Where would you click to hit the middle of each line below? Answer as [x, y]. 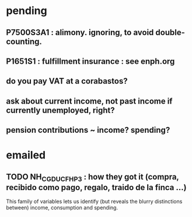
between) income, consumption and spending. [62, 208]
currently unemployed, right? [60, 110]
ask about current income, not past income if [89, 101]
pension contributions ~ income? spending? [88, 130]
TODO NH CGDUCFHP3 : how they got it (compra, [92, 177]
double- [170, 32]
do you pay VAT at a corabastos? [67, 81]
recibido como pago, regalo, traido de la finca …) [96, 187]
